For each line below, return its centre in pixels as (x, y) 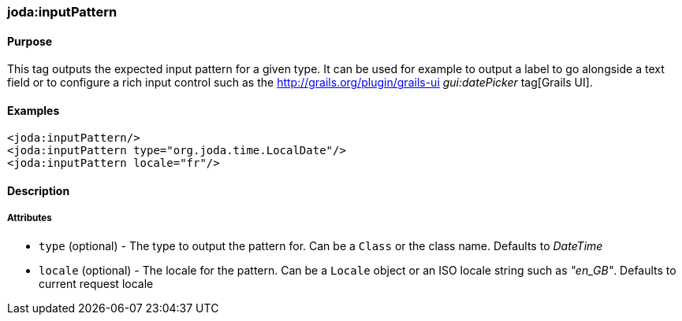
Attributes (30, 218)
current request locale (96, 283)
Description (39, 191)
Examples (34, 110)
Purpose (30, 41)
